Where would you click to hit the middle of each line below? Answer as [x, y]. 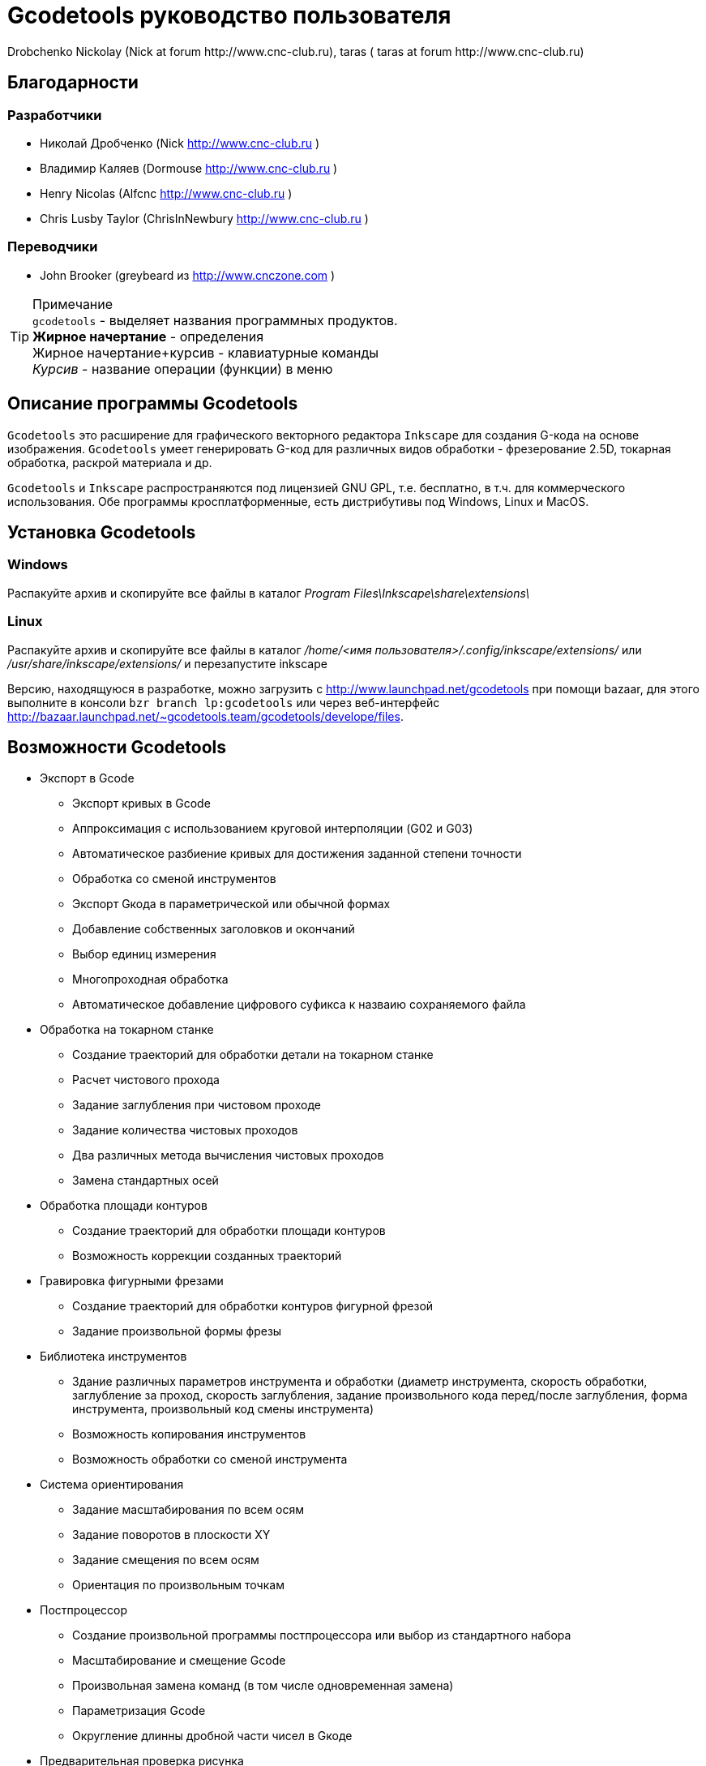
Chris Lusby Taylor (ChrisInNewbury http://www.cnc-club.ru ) [204, 218]
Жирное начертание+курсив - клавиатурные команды [205, 352]
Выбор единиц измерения [144, 954]
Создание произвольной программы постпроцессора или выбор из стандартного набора [322, 1635]
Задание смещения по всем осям [166, 1560]
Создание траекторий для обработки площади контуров [229, 1231]
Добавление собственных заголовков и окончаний [214, 929]
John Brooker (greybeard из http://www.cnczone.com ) [188, 275]
